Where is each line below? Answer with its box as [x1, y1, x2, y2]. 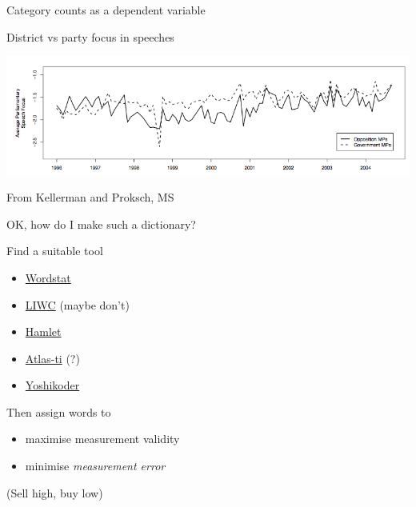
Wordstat [25, 269, 71, 285]
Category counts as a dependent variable [6, 2, 206, 18]
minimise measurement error [25, 457, 166, 474]
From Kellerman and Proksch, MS [6, 189, 174, 206]
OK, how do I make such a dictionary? [6, 215, 196, 232]
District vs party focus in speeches [6, 28, 174, 45]
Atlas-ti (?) [25, 349, 80, 366]
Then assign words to [6, 403, 111, 420]
